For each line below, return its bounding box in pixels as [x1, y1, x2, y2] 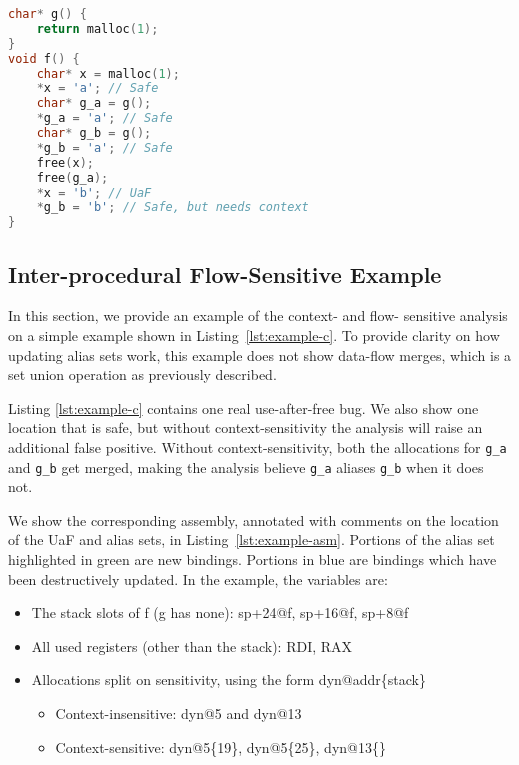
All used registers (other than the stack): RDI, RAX [31, 635, 353, 656]
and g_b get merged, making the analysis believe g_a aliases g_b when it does [8, 456, 484, 477]
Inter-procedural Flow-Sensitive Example [8, 258, 442, 289]
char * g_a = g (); [36, 96, 152, 111]
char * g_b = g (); [36, 126, 152, 140]
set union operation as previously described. [8, 364, 277, 385]
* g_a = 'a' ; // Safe [36, 111, 173, 126]
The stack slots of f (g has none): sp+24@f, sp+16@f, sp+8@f [31, 602, 409, 623]
